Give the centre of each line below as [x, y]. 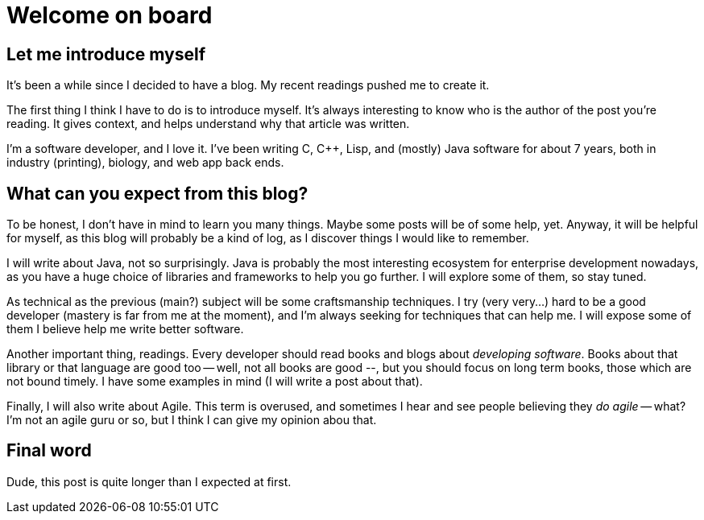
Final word [49, 451]
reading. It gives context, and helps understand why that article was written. [208, 124]
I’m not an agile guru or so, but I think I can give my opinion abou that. [192, 420]
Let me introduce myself [106, 54]
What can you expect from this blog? [157, 193]
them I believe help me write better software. [125, 329]
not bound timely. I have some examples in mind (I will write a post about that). [215, 382]
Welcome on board [110, 15]
